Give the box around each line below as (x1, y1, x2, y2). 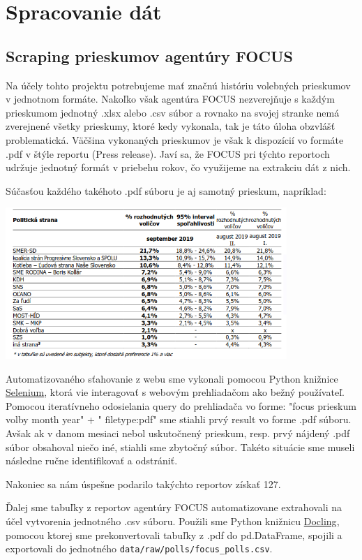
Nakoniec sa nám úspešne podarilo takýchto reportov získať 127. (6, 476, 281, 491)
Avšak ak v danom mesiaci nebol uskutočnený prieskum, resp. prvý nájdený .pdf (6, 425, 350, 440)
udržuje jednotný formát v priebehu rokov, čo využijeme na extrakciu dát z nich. (6, 160, 351, 175)
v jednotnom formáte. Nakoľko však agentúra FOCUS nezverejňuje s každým (6, 91, 335, 106)
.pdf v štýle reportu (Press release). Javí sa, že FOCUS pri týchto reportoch (6, 146, 330, 161)
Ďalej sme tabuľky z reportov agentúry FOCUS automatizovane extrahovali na (6, 500, 342, 515)
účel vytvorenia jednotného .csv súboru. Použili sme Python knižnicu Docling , (6, 513, 340, 528)
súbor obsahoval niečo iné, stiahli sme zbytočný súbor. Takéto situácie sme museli (6, 439, 355, 454)
